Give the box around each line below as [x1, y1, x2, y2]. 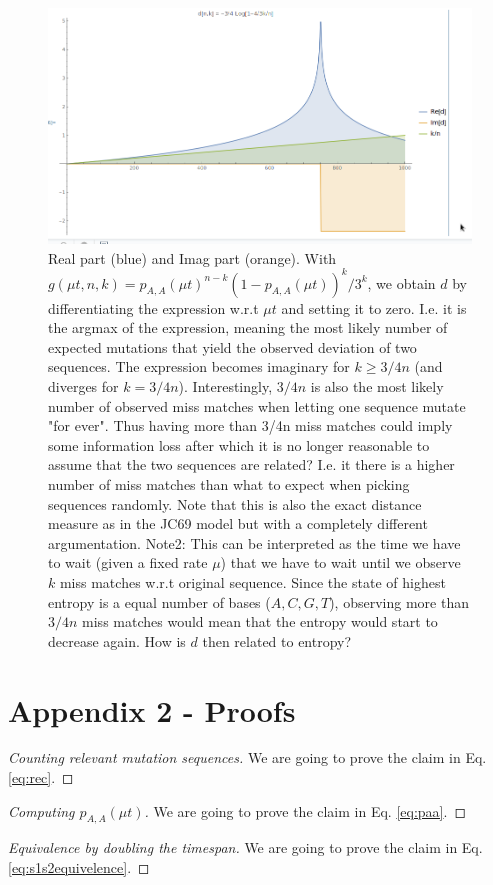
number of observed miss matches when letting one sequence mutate [48, 395, 466, 416]
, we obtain [367, 272, 436, 293]
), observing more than [329, 591, 469, 612]
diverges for [48, 376, 119, 397]
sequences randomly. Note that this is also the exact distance [48, 493, 422, 514]
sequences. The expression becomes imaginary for [48, 356, 350, 377]
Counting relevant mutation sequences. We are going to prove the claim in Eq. [8, 747, 487, 768]
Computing [8, 800, 75, 821]
